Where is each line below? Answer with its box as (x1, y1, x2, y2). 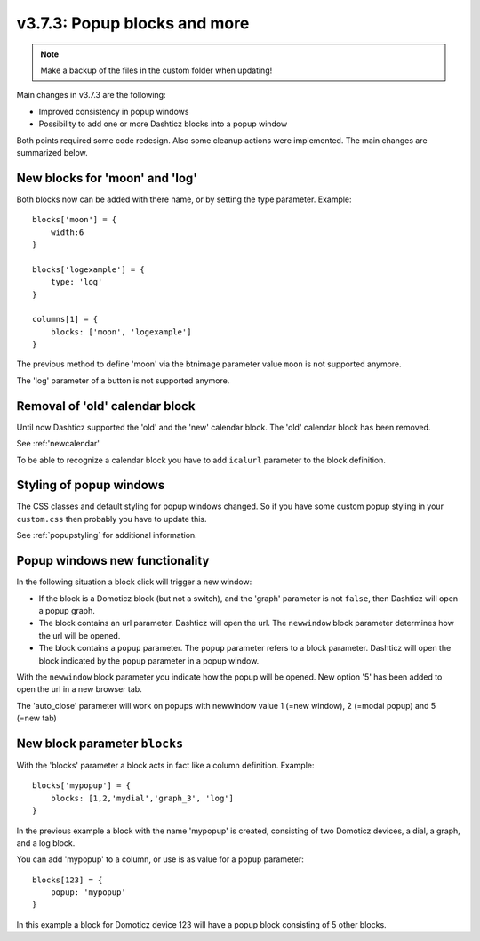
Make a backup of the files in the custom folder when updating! (40, 65, 273, 76)
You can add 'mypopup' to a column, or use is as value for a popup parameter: (16, 854, 304, 865)
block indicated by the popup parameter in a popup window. (38, 655, 260, 666)
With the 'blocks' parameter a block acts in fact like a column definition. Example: (16, 760, 315, 770)
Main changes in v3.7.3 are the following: (16, 90, 166, 101)
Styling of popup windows (16, 478, 165, 493)
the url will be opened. (38, 630, 121, 640)
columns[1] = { (32, 314, 99, 325)
